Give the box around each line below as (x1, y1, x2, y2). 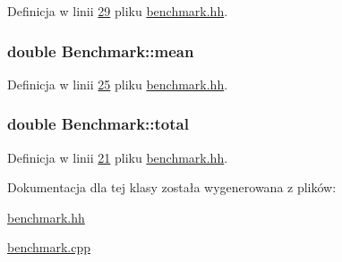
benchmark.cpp (7, 238, 91, 257)
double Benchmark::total (7, 113, 189, 135)
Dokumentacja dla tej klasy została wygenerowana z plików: (7, 178, 337, 197)
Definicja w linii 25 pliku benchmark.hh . (7, 74, 228, 93)
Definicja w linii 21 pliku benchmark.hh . (7, 148, 228, 166)
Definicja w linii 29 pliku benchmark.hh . (7, 2, 228, 20)
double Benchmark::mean (7, 39, 194, 62)
